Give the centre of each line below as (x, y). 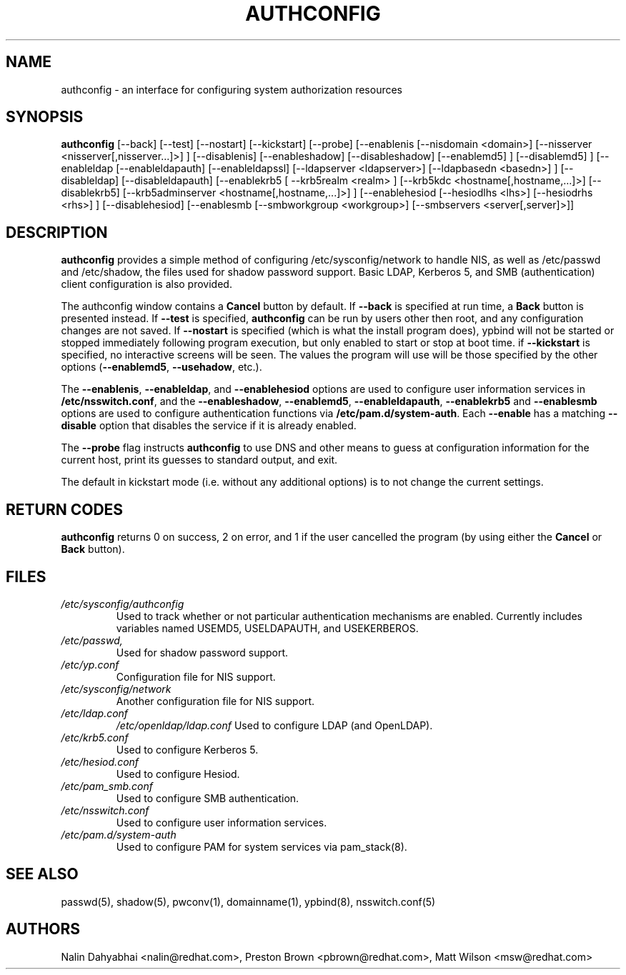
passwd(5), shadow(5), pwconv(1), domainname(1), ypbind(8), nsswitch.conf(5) (248, 901)
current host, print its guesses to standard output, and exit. (199, 460)
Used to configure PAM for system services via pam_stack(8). (262, 846)
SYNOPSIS (45, 117)
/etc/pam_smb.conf (107, 786)
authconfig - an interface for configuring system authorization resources (232, 89)
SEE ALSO (42, 874)
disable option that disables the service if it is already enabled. (209, 426)
